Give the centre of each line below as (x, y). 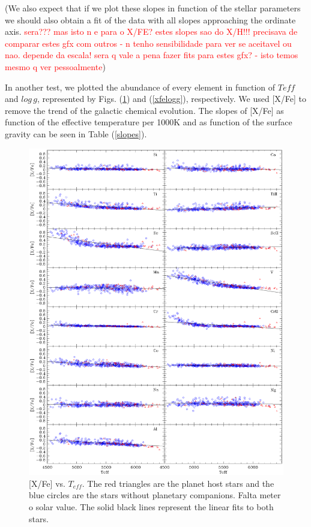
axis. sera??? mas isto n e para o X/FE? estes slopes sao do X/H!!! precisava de (151, 31)
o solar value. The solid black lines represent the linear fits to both (151, 507)
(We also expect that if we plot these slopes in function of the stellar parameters (153, 8)
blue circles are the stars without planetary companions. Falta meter (155, 495)
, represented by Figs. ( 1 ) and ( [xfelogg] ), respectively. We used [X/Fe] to (171, 99)
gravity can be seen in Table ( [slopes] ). (76, 133)
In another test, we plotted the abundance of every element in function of (140, 87)
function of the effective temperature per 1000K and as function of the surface (149, 122)
